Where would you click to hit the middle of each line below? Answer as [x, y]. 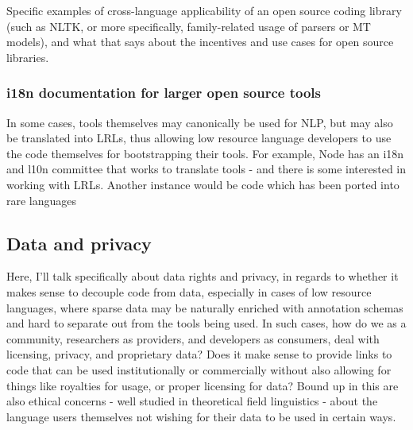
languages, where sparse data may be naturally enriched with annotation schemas [205, 307]
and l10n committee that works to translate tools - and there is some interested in [206, 169]
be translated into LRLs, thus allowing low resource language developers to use [199, 138]
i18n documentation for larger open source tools [164, 93]
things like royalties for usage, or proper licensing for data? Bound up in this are [203, 385]
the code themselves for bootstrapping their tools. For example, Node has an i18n [205, 153]
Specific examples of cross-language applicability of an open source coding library [204, 10]
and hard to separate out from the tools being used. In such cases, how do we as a [206, 323]
